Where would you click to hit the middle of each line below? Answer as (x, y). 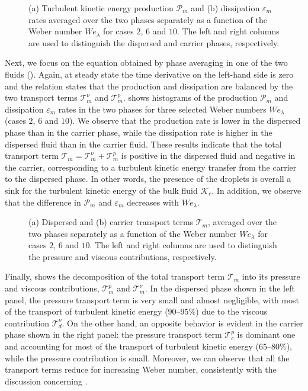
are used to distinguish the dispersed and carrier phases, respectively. (154, 42)
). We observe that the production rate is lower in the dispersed (185, 121)
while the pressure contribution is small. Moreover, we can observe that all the (147, 358)
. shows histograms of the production (190, 97)
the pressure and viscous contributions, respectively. (123, 256)
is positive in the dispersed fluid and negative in (208, 156)
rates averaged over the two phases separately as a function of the (148, 19)
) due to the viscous (232, 311)
